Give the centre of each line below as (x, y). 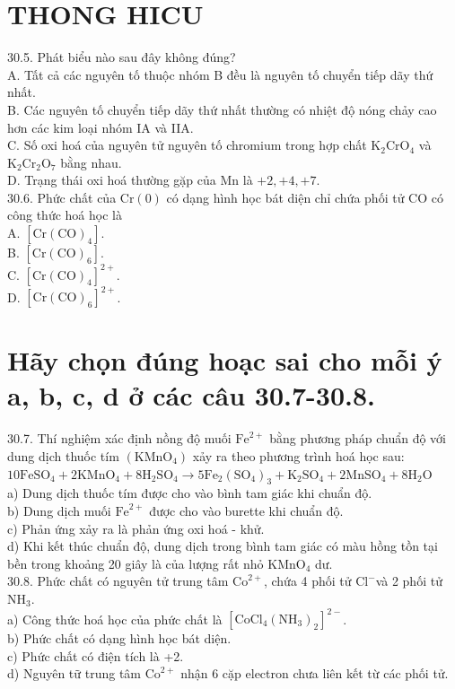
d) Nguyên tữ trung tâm (74, 673)
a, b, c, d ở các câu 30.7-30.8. (191, 395)
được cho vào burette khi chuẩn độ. (246, 510)
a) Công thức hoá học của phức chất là (115, 619)
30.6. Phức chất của (62, 197)
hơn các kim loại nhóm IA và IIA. (101, 127)
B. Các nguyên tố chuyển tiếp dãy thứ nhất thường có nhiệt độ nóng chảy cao (222, 109)
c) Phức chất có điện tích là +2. (96, 655)
